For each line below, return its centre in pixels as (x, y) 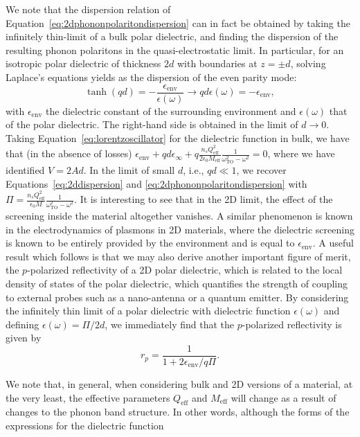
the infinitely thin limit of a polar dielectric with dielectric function (148, 311)
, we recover (261, 170)
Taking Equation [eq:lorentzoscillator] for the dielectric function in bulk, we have (178, 137)
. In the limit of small (129, 170)
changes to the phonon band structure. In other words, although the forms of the (178, 412)
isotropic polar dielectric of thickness (83, 63)
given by (24, 338)
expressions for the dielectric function (85, 425)
